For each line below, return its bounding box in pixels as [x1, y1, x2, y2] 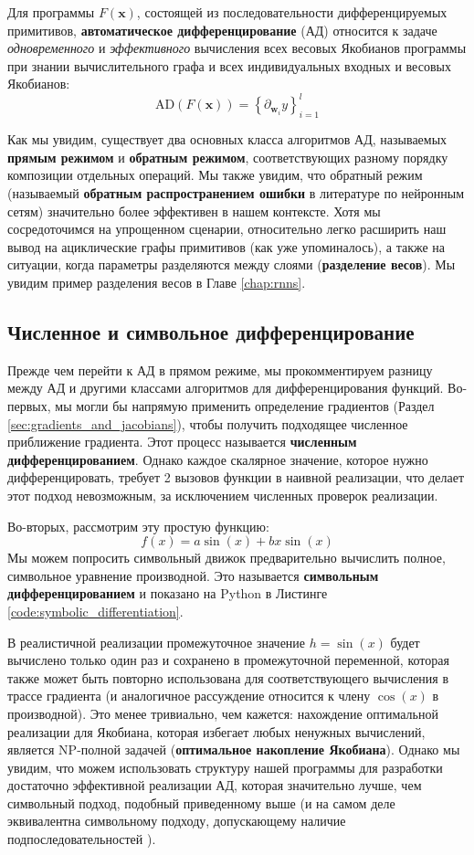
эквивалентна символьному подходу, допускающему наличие [7, 811, 346, 830]
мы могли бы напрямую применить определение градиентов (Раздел [55, 396, 435, 415]
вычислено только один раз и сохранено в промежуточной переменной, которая [7, 650, 449, 670]
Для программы [7, 3, 95, 21]
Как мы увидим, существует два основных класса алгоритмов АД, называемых [7, 130, 448, 149]
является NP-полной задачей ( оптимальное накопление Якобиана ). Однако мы [7, 740, 460, 759]
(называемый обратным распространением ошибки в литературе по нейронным [7, 184, 465, 203]
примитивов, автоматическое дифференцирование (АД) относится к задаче [7, 20, 437, 39]
